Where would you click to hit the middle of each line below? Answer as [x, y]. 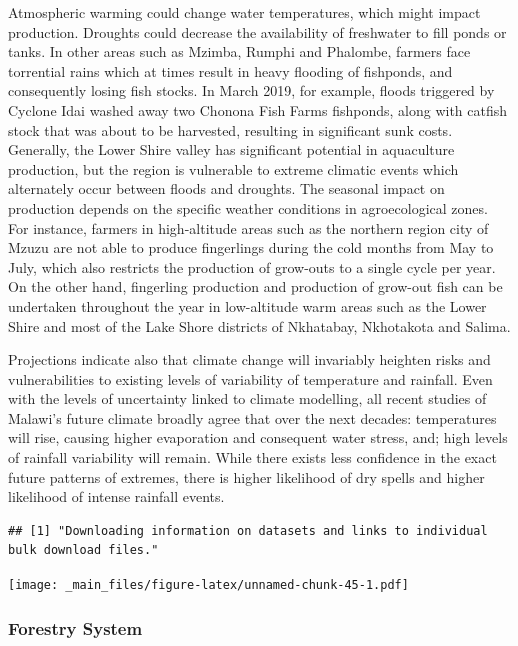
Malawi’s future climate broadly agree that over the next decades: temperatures [252, 417]
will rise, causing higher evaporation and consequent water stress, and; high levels [258, 437]
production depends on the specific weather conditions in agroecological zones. [248, 207]
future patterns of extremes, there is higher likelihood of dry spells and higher [246, 476]
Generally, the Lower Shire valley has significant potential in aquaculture [231, 149]
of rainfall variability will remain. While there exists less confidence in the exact [252, 457]
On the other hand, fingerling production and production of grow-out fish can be [255, 286]
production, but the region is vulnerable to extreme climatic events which [233, 168]
